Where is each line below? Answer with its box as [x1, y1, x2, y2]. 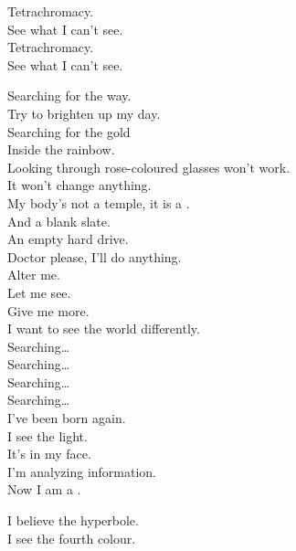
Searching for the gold [7, 122, 131, 141]
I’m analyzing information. [7, 461, 157, 481]
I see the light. [7, 426, 88, 445]
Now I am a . [7, 480, 81, 499]
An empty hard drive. [7, 229, 129, 249]
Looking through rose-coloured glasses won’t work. [7, 157, 291, 176]
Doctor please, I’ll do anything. [7, 247, 182, 266]
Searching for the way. [7, 86, 132, 105]
